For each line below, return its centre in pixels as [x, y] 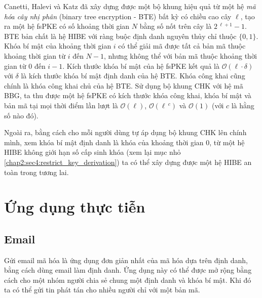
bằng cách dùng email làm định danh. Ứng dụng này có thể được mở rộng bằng [128, 270]
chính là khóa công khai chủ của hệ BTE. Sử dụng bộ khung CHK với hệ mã [124, 85]
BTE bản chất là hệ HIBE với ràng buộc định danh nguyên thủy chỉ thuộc [120, 36]
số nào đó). [21, 115]
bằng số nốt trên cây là [176, 26]
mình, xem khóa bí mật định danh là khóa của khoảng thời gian [104, 142]
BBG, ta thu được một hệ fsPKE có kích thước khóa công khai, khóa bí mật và [128, 95]
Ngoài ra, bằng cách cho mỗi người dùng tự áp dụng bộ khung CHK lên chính [125, 132]
